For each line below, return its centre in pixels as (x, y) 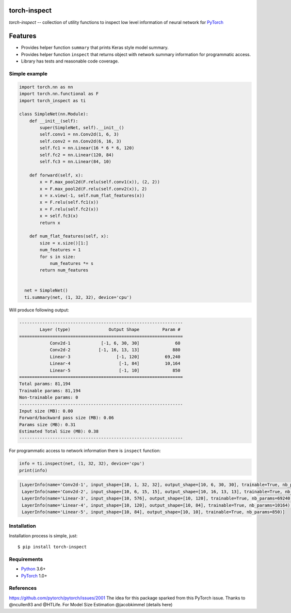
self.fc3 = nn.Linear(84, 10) (75, 162)
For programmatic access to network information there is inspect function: (85, 451)
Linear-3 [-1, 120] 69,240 (115, 357)
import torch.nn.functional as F (59, 94)
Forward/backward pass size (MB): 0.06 (66, 418)
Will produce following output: (39, 310)
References (23, 588)
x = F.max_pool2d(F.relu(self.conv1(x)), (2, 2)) (100, 182)
